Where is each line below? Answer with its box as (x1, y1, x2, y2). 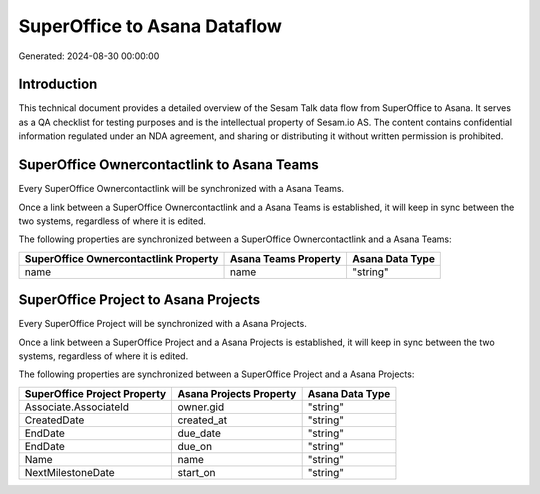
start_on (177, 465, 216, 479)
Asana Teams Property (229, 251, 342, 265)
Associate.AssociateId (24, 400, 130, 414)
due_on (177, 439, 213, 453)
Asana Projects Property (177, 386, 297, 400)
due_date (177, 426, 222, 440)
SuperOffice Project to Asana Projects (18, 291, 260, 309)
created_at (177, 413, 228, 427)
